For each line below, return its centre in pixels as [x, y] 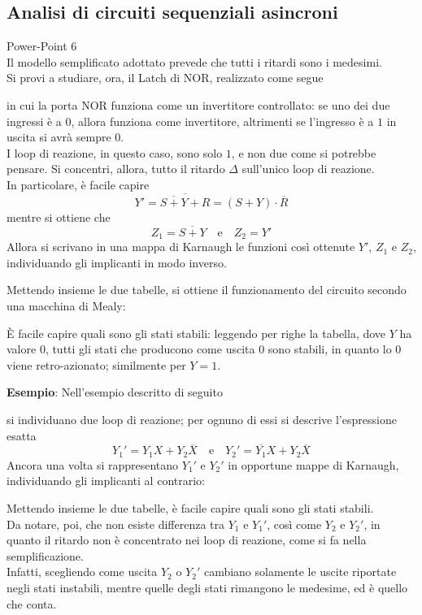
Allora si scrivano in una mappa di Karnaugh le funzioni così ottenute [181, 247]
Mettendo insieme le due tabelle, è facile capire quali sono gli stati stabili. [190, 508]
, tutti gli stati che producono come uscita [150, 349]
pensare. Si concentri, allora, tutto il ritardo [116, 169]
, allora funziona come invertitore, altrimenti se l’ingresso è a [222, 121]
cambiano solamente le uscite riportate [300, 572]
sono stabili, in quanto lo [330, 349]
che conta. [32, 603]
